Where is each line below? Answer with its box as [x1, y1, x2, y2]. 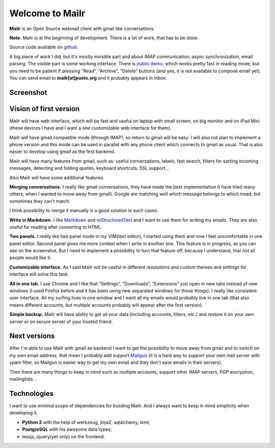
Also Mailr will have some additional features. [9, 174, 104, 180]
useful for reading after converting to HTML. [9, 224, 102, 230]
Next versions [9, 332, 55, 340]
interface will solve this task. [9, 271, 69, 277]
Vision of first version [9, 104, 80, 113]
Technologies [9, 389, 54, 398]
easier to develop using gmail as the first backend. [9, 148, 116, 155]
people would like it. [9, 255, 52, 261]
